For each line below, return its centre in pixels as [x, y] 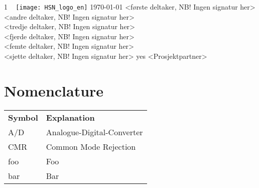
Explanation [70, 117]
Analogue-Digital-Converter [94, 132]
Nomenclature [54, 90]
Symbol [23, 117]
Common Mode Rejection [91, 146]
